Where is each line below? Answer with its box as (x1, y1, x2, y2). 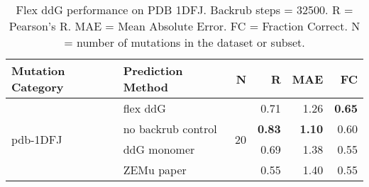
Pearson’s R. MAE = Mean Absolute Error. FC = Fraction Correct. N (9, 18, 360, 34)
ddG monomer (123, 141, 195, 157)
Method (123, 79, 168, 95)
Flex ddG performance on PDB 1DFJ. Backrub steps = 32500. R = (16, 1, 353, 18)
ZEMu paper (123, 161, 187, 178)
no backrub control (123, 120, 217, 137)
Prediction (123, 62, 183, 79)
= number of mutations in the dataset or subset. (64, 34, 305, 50)
